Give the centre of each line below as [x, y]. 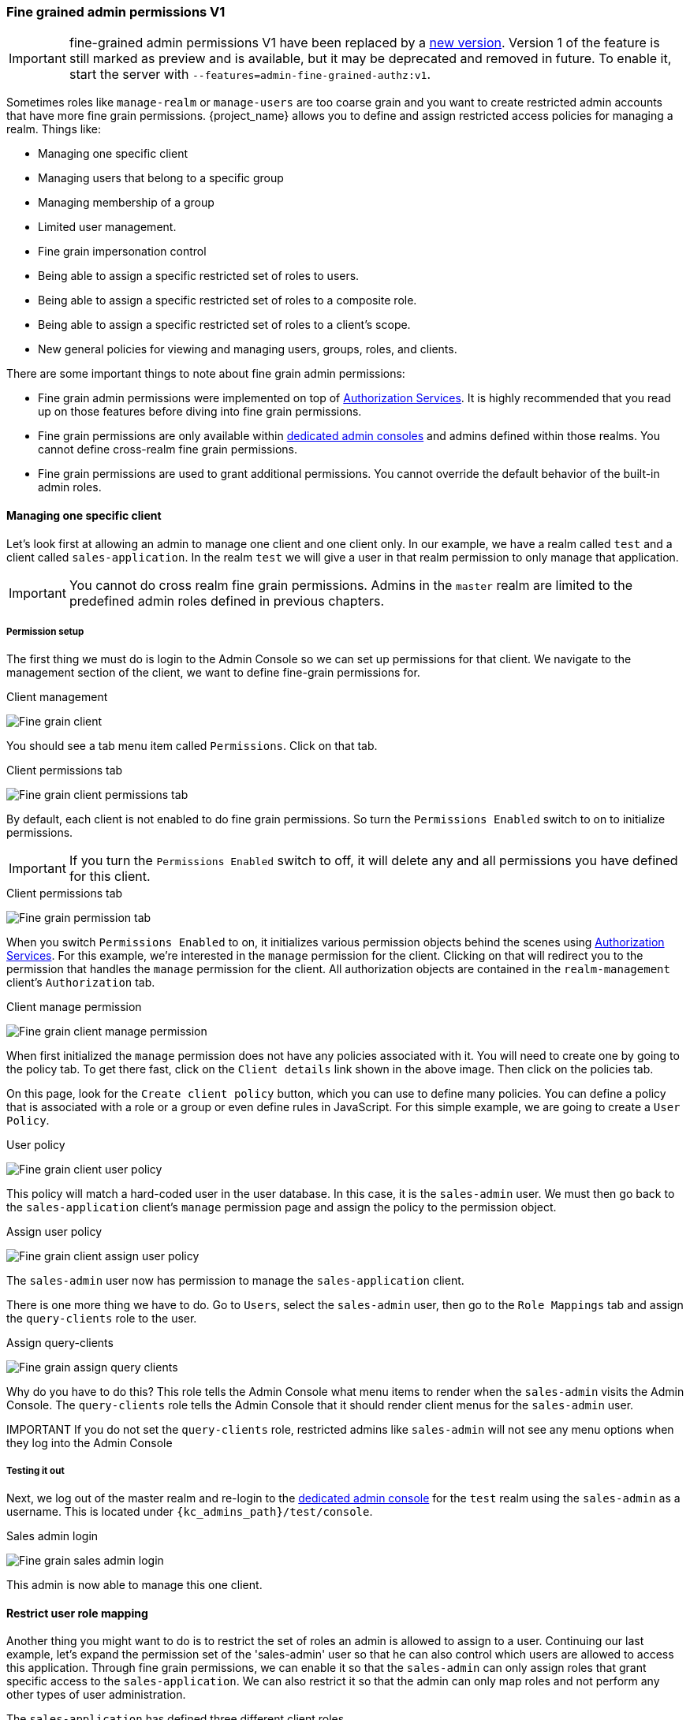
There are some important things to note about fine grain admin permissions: [206, 374]
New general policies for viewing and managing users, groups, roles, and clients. [248, 349]
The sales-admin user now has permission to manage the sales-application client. [235, 1281]
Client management [57, 697]
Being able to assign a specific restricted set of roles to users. [199, 276]
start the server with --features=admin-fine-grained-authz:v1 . [250, 75]
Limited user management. [107, 227]
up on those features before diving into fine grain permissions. [200, 412]
